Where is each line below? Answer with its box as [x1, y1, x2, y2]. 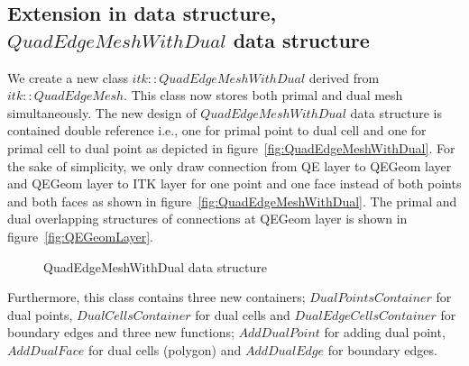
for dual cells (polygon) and [87, 340, 242, 359]
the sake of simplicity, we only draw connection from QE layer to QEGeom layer [7, 156, 452, 175]
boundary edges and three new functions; [7, 323, 234, 342]
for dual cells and [195, 305, 290, 324]
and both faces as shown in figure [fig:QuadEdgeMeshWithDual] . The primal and [7, 191, 457, 210]
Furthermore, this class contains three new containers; [7, 288, 306, 307]
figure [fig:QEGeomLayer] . [7, 226, 154, 245]
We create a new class [7, 68, 128, 87]
